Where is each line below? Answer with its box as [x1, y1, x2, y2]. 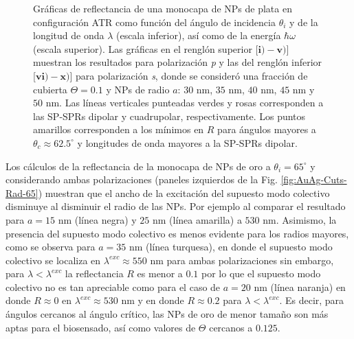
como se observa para [5, 239, 96, 254]
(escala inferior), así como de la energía [115, 28, 281, 43]
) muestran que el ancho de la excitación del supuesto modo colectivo [38, 185, 330, 200]
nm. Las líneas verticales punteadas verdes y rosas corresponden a [45, 95, 324, 110]
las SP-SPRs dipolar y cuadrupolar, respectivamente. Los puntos [33, 108, 306, 123]
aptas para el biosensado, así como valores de [5, 320, 196, 334]
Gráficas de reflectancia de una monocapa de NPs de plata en [33, 1, 292, 15]
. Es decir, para [279, 293, 344, 307]
